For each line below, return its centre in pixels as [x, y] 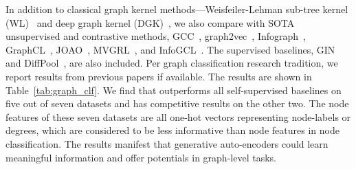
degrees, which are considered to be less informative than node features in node [173, 130]
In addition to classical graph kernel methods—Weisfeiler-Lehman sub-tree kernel [177, 9]
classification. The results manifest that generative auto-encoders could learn [167, 143]
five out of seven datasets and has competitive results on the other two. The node [177, 103]
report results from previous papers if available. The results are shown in [159, 76]
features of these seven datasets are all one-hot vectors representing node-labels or [178, 116]
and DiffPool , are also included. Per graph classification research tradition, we [172, 63]
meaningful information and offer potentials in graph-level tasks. [141, 157]
